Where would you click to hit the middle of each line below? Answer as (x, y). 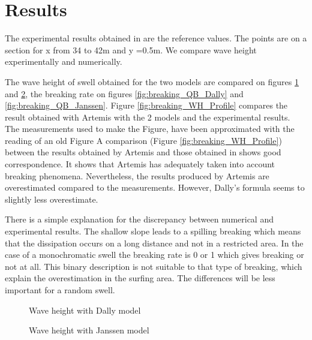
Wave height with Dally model (85, 310)
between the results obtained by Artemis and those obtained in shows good (143, 152)
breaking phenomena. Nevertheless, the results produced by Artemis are (137, 175)
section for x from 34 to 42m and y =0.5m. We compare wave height (131, 49)
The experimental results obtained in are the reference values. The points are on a (156, 38)
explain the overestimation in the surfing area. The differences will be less (140, 278)
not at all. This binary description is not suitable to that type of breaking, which (154, 266)
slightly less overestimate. (52, 199)
